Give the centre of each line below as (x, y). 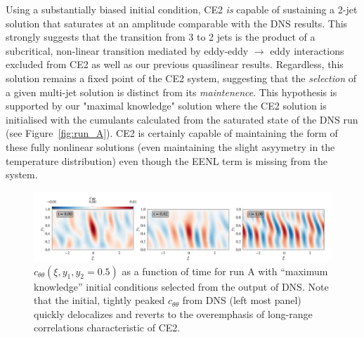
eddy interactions (307, 50)
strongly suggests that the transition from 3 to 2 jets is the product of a (161, 37)
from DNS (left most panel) (242, 300)
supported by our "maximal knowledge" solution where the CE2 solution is (166, 106)
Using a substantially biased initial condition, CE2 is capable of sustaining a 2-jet (182, 9)
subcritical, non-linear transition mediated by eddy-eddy (127, 50)
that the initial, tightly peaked (99, 300)
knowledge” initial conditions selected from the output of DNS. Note (181, 286)
